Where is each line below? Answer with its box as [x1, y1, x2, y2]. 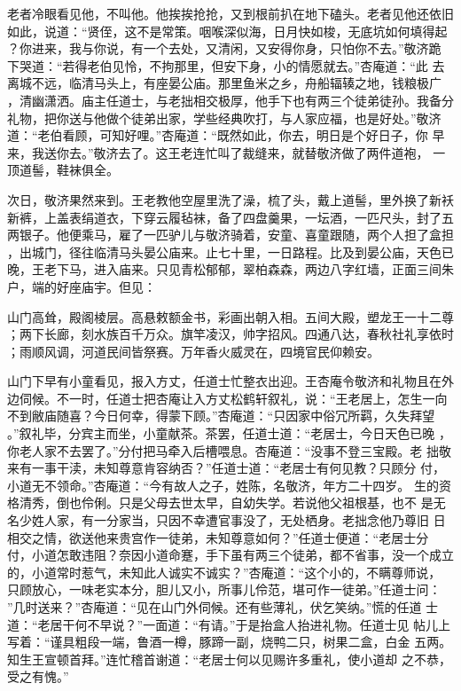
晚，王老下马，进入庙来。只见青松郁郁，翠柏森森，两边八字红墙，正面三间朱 [7, 260, 454, 279]
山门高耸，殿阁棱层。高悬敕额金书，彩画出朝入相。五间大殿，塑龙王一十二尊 [7, 307, 454, 326]
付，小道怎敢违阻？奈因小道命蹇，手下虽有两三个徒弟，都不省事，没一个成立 [7, 546, 454, 564]
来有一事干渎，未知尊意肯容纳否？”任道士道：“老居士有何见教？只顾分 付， [7, 459, 445, 477]
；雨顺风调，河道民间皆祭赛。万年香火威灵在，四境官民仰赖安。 [7, 342, 379, 360]
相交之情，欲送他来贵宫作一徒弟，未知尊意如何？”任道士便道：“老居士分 [7, 528, 429, 546]
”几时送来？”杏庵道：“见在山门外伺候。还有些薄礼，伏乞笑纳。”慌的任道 [7, 598, 422, 616]
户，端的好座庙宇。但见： [7, 277, 156, 295]
